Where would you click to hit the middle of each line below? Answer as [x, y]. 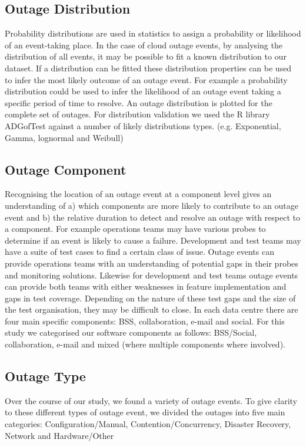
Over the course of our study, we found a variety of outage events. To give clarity [151, 400]
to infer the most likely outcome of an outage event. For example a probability [146, 79]
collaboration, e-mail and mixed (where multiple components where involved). [145, 344]
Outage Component [66, 169]
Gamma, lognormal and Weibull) [64, 137]
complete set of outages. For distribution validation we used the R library [137, 114]
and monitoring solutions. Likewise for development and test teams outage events [152, 275]
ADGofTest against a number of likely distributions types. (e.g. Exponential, [143, 125]
